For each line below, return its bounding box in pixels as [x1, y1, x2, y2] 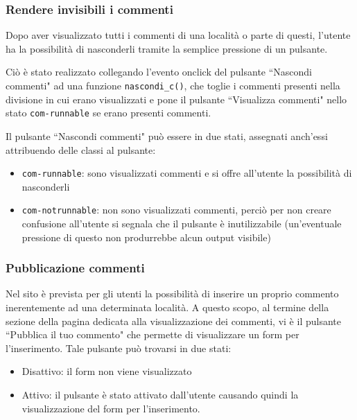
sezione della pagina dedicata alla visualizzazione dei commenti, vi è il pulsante [6, 313, 341, 328]
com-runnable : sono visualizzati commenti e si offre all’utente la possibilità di [21, 166, 352, 180]
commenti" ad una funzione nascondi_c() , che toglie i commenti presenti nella [6, 78, 340, 92]
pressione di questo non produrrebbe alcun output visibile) [21, 229, 271, 244]
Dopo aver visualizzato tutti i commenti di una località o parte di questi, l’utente [6, 28, 351, 42]
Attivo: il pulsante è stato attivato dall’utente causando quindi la [21, 387, 299, 401]
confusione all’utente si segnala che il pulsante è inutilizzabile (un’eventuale [21, 216, 342, 230]
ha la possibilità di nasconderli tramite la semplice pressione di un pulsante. [6, 41, 328, 55]
